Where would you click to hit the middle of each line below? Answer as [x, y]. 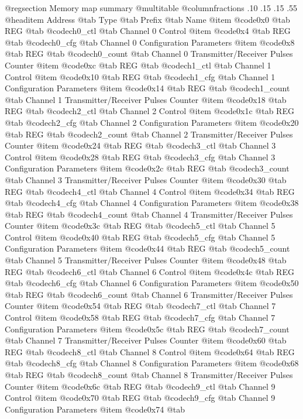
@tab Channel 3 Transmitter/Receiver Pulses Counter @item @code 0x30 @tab [146, 179]
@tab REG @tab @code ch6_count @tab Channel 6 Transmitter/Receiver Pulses [149, 294]
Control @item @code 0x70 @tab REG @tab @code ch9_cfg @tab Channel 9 [140, 398]
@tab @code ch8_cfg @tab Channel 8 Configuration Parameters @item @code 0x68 [152, 363]
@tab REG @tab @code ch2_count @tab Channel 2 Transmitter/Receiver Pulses [149, 134]
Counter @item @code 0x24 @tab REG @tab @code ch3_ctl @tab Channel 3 [140, 145]
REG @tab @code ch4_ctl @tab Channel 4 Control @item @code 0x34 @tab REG [150, 191]
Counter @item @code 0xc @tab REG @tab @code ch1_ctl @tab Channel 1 [138, 65]
